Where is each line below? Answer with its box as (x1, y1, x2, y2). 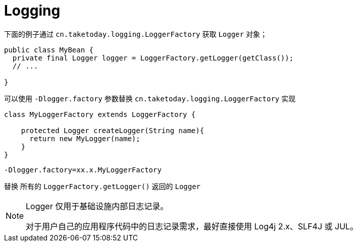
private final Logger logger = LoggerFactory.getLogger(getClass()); (12, 53, 294, 62)
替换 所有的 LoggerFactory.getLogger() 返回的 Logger (4, 181, 201, 191)
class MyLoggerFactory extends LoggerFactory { (4, 110, 196, 118)
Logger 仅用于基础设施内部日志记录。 (26, 201, 169, 211)
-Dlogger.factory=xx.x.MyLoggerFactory (4, 165, 162, 174)
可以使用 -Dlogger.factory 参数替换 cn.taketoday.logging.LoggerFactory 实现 (4, 94, 296, 103)
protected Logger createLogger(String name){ (21, 126, 205, 135)
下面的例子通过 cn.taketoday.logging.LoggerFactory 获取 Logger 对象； (4, 29, 267, 38)
